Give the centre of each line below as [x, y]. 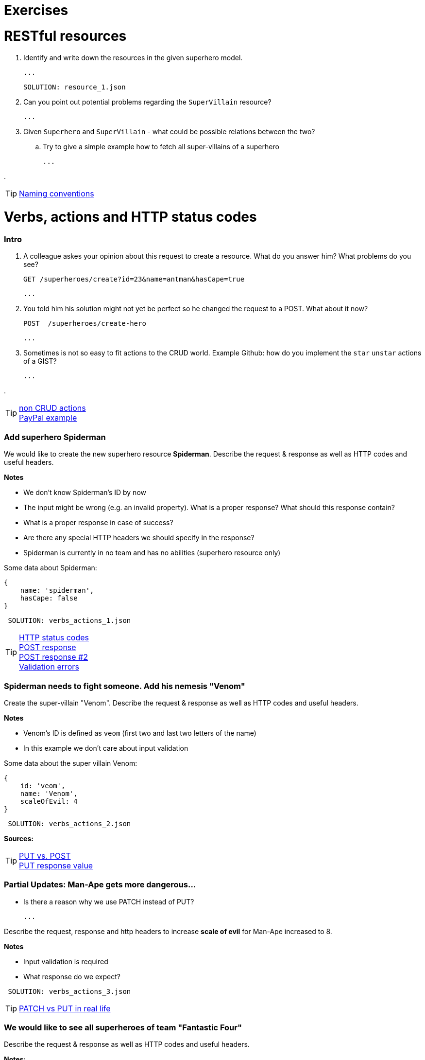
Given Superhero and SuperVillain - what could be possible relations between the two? [169, 131]
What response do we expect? [72, 976]
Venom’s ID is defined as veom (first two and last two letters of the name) [140, 733]
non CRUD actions [52, 408]
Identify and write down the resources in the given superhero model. [133, 57]
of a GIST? [40, 361]
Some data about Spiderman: [51, 568]
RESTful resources [65, 36]
